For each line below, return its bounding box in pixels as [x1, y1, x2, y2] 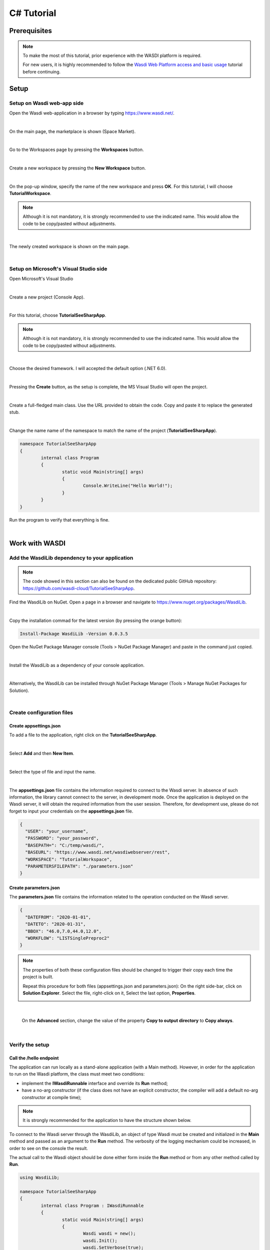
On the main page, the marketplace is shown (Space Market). [9, 128, 136, 134]
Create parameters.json [9, 885, 60, 891]
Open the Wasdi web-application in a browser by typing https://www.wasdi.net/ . [9, 110, 174, 116]
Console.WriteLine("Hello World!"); [82, 483, 173, 488]
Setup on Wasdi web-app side [9, 99, 84, 106]
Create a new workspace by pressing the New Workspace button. [9, 165, 146, 171]
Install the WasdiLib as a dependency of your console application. [9, 662, 145, 668]
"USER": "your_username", [25, 828, 88, 834]
